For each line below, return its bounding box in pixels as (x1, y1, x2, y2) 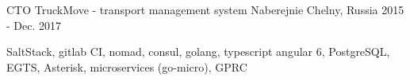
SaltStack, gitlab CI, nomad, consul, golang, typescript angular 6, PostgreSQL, (6, 43, 390, 60)
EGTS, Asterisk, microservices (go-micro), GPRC (6, 58, 247, 75)
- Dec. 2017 (6, 17, 62, 33)
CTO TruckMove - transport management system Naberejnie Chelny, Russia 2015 (6, 2, 404, 17)
